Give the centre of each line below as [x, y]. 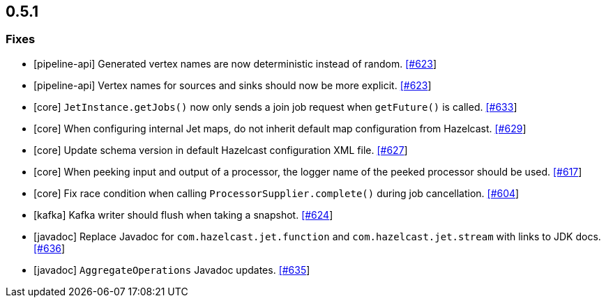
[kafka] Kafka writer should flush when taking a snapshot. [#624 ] [183, 215]
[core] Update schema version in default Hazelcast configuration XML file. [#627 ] [221, 150]
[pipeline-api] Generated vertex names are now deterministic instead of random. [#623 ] [235, 63]
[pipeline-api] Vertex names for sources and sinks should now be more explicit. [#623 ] [233, 85]
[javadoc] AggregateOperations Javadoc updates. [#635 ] [172, 270]
